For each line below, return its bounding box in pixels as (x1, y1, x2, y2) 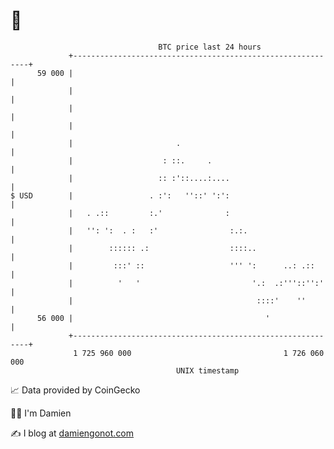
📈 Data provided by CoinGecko (10, 384, 141, 396)
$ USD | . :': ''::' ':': (10, 190, 230, 201)
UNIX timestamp (175, 365, 240, 376)
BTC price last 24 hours (158, 42, 262, 52)
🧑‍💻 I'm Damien (10, 407, 72, 419)
